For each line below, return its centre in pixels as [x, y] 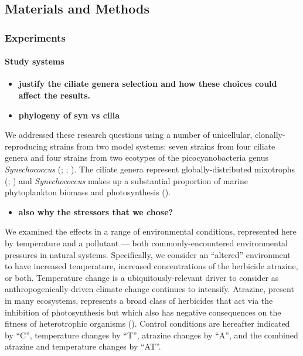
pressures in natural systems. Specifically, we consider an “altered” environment [148, 254]
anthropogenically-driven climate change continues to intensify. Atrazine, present [149, 289]
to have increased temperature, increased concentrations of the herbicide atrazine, [151, 266]
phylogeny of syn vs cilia [69, 115]
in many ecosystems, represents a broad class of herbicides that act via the [139, 300]
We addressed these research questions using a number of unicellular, [129, 135]
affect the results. [54, 95]
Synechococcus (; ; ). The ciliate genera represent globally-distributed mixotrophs [150, 169]
